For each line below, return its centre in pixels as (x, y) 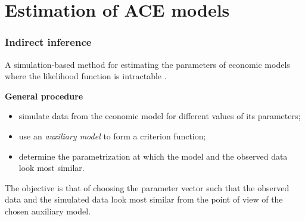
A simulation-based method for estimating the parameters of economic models (147, 64)
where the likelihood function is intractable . (86, 76)
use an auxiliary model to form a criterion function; (112, 136)
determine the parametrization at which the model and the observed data (153, 156)
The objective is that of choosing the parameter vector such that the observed (147, 187)
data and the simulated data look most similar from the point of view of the (144, 199)
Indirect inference (48, 42)
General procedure (44, 96)
